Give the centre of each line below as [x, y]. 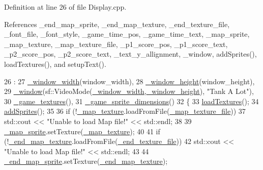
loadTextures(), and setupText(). [55, 64]
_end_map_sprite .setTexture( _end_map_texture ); [86, 161]
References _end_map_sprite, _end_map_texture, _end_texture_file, [117, 24]
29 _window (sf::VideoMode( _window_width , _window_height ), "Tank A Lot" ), [129, 91]
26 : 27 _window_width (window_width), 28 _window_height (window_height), [129, 81]
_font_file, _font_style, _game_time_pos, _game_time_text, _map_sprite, [127, 34]
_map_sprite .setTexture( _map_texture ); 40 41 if [82, 131]
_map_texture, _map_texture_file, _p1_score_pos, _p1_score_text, [116, 44]
